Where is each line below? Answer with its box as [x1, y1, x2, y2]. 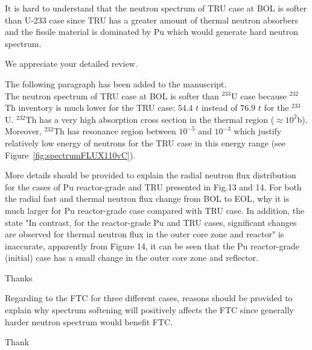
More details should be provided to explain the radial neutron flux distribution [5, 169, 296, 181]
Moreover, [5, 125, 42, 137]
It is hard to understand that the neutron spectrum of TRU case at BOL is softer [5, 2, 307, 14]
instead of [201, 101, 238, 114]
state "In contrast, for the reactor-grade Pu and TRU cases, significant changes [5, 216, 297, 228]
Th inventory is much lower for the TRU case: [5, 101, 175, 114]
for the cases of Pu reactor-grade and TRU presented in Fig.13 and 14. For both [5, 180, 302, 193]
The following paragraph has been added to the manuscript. [5, 77, 227, 90]
